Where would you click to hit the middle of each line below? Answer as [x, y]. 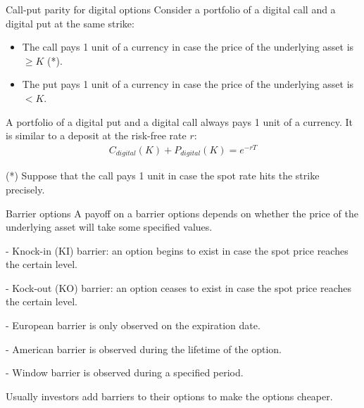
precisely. [25, 189]
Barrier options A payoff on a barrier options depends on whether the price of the [182, 213]
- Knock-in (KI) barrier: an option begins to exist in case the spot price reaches [177, 250]
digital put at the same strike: [70, 23]
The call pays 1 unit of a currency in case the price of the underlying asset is [188, 47]
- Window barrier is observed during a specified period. [125, 372]
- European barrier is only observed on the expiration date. [133, 325]
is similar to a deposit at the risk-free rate [96, 135]
